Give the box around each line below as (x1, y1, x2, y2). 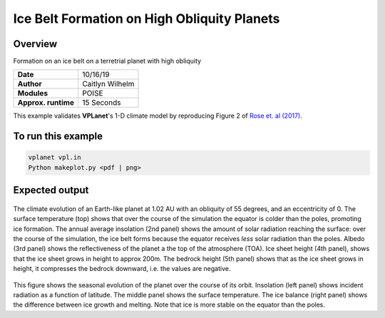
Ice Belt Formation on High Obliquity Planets (13, 11, 280, 26)
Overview (13, 38, 58, 50)
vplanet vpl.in (28, 153, 81, 162)
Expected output (13, 184, 89, 196)
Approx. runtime (17, 98, 75, 108)
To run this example (13, 130, 103, 143)
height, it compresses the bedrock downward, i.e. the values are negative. (13, 265, 231, 273)
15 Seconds (82, 98, 121, 108)
